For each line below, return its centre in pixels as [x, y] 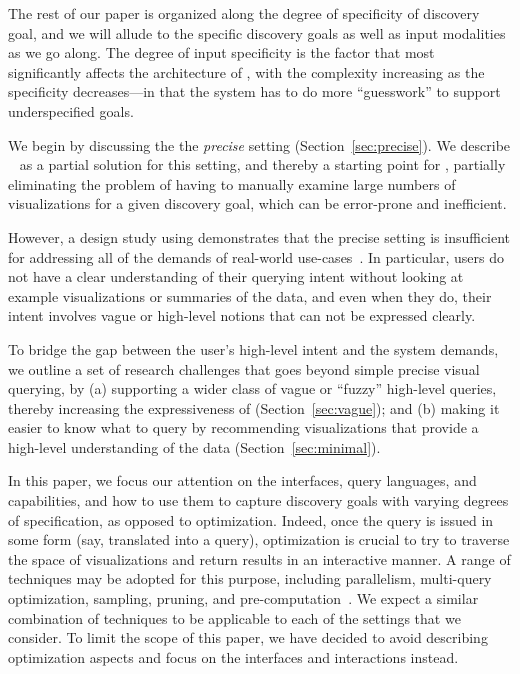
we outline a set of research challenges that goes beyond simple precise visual [244, 368]
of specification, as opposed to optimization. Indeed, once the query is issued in [251, 519]
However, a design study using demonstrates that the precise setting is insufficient [259, 236]
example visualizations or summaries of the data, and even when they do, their [250, 295]
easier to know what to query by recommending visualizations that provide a [243, 427]
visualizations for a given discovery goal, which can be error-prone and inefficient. [257, 203]
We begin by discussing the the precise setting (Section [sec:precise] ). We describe [259, 144]
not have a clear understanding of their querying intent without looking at [236, 276]
